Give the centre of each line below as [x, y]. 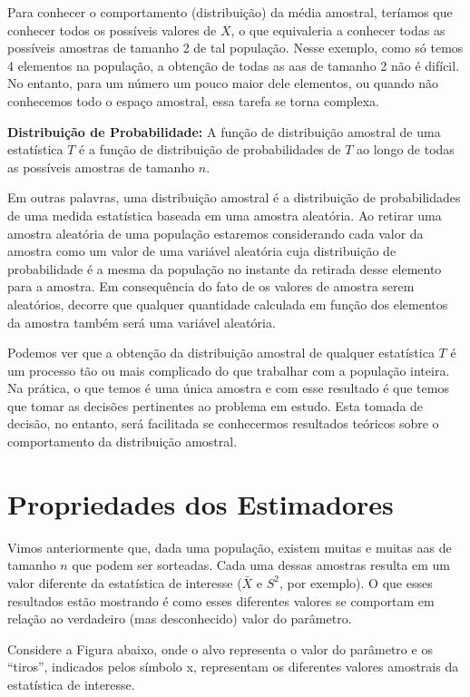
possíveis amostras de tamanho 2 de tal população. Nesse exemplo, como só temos [235, 48]
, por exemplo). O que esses [356, 582]
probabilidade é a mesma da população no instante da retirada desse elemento [225, 268]
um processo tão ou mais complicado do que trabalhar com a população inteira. [229, 370]
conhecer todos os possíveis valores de [112, 29]
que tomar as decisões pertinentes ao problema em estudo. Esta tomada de [215, 405]
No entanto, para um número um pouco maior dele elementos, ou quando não [223, 83]
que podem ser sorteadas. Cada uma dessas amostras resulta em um [261, 565]
